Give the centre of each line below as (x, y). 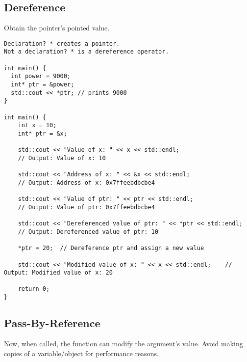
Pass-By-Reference (52, 323)
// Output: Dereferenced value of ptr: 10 (88, 232)
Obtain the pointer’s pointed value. (57, 28)
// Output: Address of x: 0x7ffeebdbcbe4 (86, 182)
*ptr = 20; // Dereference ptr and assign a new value (111, 248)
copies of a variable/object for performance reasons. (81, 353)
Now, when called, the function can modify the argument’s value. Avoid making (123, 343)
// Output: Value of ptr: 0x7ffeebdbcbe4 (86, 207)
